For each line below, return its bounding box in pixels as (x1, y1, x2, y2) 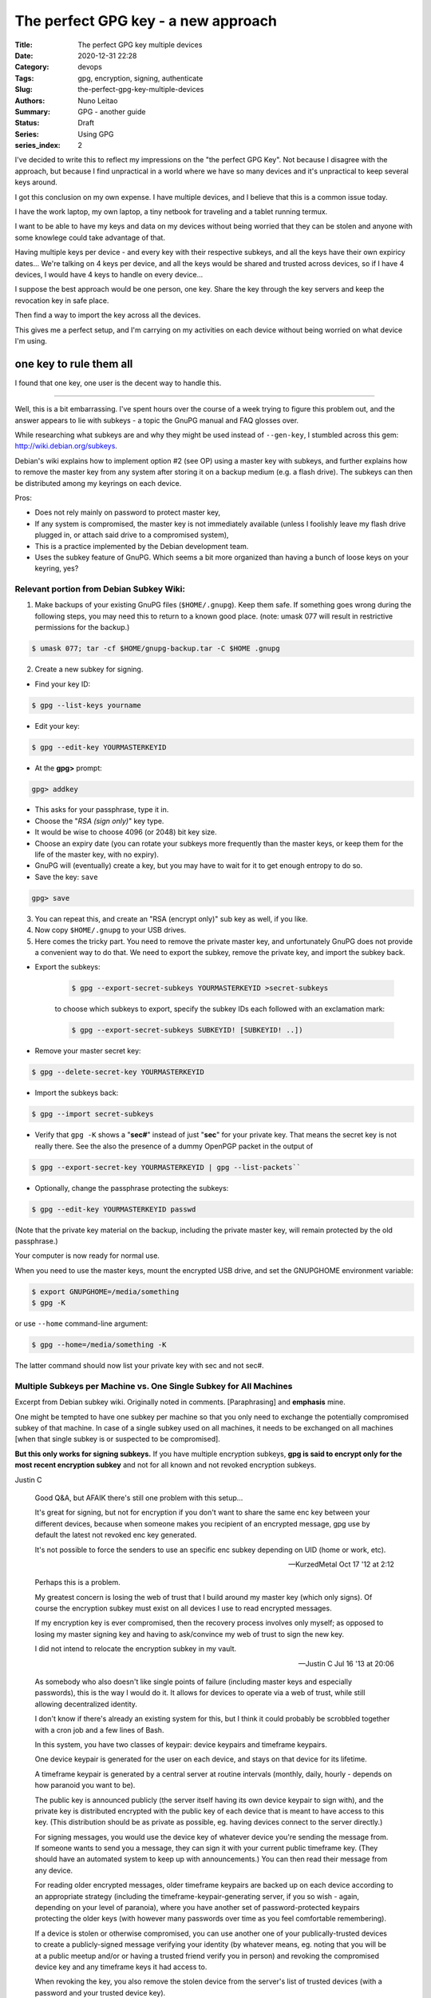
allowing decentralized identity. (34, 1699, 137, 1709)
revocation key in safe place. (14, 296, 109, 305)
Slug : (14, 85, 34, 94)
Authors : (14, 96, 45, 105)
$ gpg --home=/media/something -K (31, 1340, 167, 1350)
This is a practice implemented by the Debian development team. (34, 541, 249, 551)
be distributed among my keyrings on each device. (14, 478, 182, 488)
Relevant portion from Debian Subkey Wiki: (14, 583, 185, 595)
